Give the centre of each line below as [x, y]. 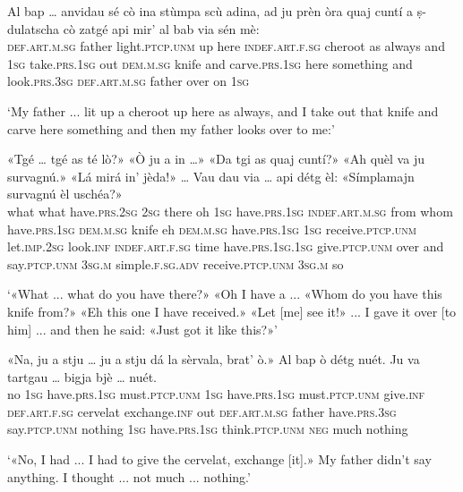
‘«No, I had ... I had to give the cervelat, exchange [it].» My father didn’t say [219, 459]
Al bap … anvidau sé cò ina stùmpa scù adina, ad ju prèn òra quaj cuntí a [210, 11]
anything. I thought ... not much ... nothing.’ [129, 476]
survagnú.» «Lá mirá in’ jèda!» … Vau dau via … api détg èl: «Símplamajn [211, 176]
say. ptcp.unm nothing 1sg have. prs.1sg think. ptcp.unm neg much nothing [208, 429]
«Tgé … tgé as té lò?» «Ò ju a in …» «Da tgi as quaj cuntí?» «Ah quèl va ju [216, 159]
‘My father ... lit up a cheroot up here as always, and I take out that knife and [223, 110]
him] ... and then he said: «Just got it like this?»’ [142, 329]
